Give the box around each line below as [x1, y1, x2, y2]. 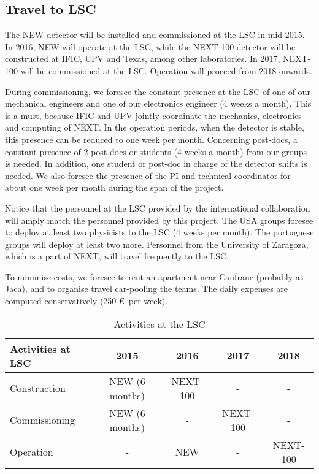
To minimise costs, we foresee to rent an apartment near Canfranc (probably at [5, 270, 304, 283]
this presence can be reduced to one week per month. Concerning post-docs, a [5, 132, 298, 145]
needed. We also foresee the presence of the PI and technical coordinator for [5, 169, 291, 182]
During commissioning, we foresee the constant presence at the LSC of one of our [5, 85, 310, 97]
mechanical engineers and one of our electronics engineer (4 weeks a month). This [5, 97, 312, 110]
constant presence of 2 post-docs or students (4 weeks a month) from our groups [5, 145, 307, 158]
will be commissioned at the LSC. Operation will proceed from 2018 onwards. [20, 64, 312, 77]
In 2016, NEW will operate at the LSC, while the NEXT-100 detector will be [5, 40, 296, 53]
